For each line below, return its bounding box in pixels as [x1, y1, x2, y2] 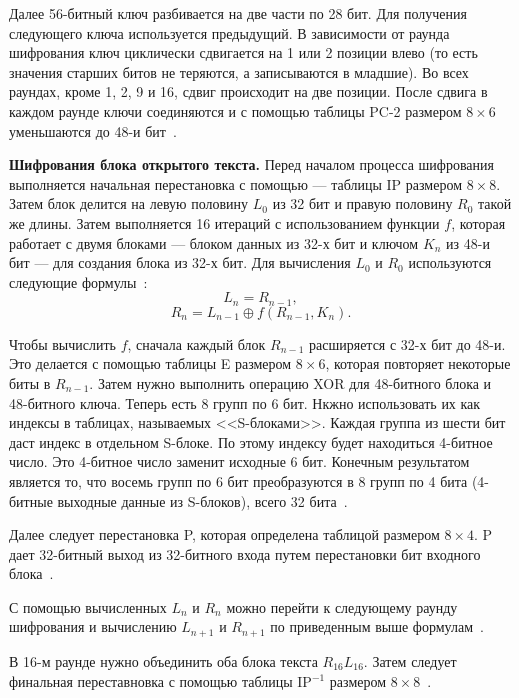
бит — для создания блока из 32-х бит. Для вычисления [9, 252, 351, 273]
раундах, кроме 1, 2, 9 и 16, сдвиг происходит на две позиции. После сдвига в [9, 81, 488, 102]
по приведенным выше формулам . [270, 616, 484, 637]
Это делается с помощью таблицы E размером [9, 353, 292, 374]
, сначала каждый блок [127, 333, 266, 354]
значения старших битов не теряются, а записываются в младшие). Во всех [9, 61, 469, 82]
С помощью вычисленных [9, 596, 167, 617]
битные [9, 490, 53, 511]
